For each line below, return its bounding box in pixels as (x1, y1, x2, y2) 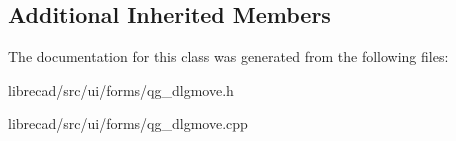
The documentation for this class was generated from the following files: (8, 46, 449, 67)
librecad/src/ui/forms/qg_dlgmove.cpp (8, 113, 248, 134)
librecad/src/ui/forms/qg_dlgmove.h (8, 79, 234, 100)
